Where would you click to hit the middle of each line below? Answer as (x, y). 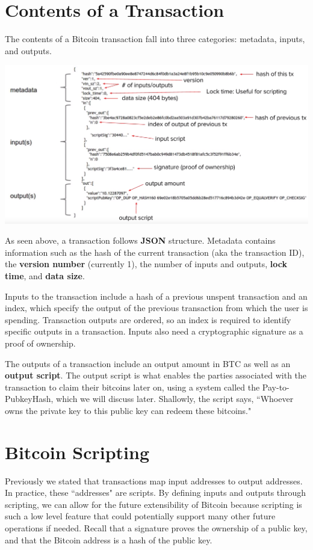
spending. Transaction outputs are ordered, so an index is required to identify (148, 319)
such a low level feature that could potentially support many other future (140, 516)
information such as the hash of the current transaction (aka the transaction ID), (155, 252)
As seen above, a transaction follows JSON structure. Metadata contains (140, 240)
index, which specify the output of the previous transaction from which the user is (156, 308)
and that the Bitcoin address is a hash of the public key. (109, 539)
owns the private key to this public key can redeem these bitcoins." (128, 410)
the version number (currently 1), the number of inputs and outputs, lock (146, 264)
